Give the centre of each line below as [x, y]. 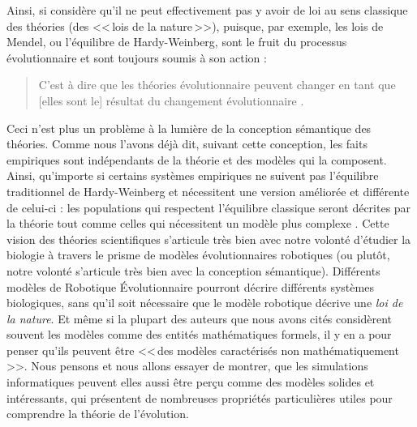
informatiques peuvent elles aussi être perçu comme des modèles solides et [191, 382]
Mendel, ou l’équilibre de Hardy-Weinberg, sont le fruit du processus [177, 42]
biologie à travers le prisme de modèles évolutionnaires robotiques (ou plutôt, [198, 255]
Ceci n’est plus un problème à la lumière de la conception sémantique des [189, 128]
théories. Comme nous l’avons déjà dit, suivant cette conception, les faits [187, 144]
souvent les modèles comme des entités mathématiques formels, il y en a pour [199, 334]
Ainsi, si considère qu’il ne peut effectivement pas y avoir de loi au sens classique [207, 10]
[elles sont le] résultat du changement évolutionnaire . [171, 100]
